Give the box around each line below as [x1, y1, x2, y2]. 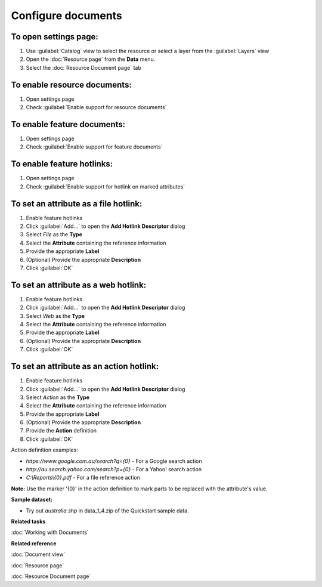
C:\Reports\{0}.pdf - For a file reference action [26, 474, 140, 481]
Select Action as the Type [26, 394, 89, 401]
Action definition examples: [11, 446, 78, 453]
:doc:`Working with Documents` [11, 529, 89, 536]
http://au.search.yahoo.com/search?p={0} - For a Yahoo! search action [26, 466, 202, 473]
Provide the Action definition [26, 427, 97, 434]
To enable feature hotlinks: [11, 159, 113, 169]
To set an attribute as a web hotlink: [11, 280, 147, 290]
